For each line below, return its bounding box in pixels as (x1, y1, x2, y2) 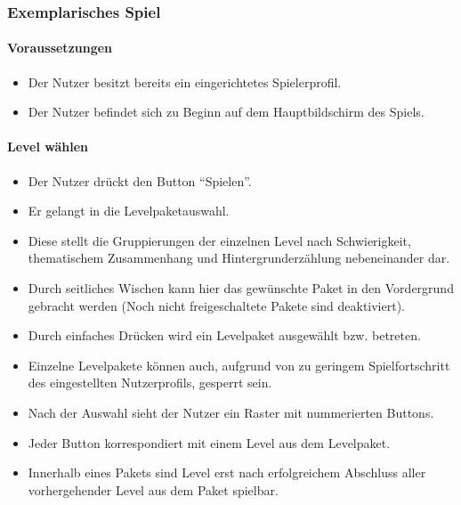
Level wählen (7, 137, 89, 156)
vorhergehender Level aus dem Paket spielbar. (28, 480, 279, 499)
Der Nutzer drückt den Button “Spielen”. (28, 171, 252, 190)
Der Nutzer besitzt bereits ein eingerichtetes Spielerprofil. (28, 72, 342, 91)
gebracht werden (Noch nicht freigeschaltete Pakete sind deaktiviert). (28, 296, 406, 314)
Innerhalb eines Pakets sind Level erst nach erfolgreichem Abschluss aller (28, 463, 426, 482)
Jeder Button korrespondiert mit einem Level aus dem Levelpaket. (28, 433, 391, 452)
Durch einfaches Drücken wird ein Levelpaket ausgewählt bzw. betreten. (28, 326, 421, 345)
